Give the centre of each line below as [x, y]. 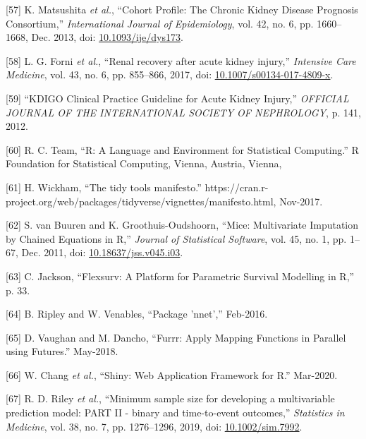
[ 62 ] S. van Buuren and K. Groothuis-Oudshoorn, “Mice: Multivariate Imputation [182, 225]
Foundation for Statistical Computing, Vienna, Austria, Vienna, [144, 163]
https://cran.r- [237, 187]
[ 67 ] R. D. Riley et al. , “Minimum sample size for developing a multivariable [170, 398]
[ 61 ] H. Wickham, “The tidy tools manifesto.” [104, 187]
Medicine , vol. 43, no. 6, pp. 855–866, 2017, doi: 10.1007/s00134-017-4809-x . [170, 74]
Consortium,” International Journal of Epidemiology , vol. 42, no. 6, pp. [160, 23]
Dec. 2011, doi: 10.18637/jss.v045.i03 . [102, 252]
